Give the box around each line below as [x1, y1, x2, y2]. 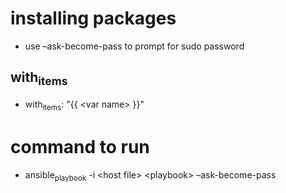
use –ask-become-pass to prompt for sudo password [24, 40, 245, 52]
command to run [10, 135, 150, 158]
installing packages [10, 7, 177, 30]
